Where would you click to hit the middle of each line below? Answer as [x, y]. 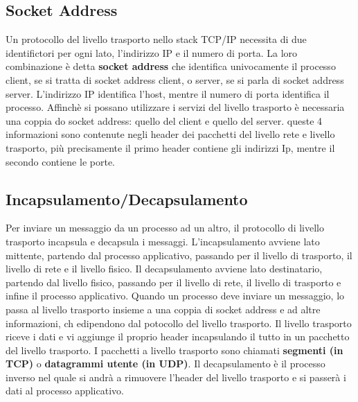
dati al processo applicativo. [65, 391]
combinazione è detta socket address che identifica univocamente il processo [171, 66]
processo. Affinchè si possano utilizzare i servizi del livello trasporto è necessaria [175, 107]
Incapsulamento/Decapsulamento [127, 199]
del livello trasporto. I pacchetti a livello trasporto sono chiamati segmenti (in [174, 350]
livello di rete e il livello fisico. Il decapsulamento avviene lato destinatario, [164, 269]
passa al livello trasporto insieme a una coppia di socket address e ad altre [163, 309]
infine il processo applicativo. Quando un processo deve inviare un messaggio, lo [175, 296]
